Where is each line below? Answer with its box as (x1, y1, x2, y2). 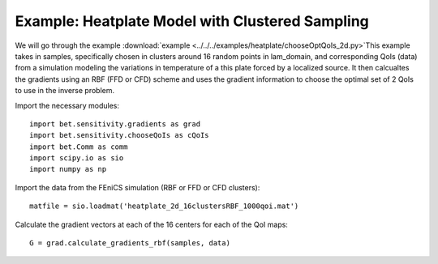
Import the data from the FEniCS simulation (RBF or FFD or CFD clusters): (15, 182, 260, 192)
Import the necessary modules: (15, 100, 119, 110)
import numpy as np (29, 164, 107, 174)
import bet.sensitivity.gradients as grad (29, 119, 201, 129)
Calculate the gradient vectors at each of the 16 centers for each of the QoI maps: (15, 219, 288, 229)
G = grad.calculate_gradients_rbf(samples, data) (29, 239, 231, 248)
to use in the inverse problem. (15, 86, 115, 96)
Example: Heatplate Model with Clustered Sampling (15, 12, 369, 30)
